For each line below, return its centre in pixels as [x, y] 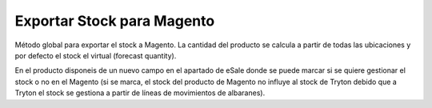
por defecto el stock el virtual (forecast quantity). [96, 55]
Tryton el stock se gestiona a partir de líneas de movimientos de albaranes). [140, 93]
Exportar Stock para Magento [115, 21]
